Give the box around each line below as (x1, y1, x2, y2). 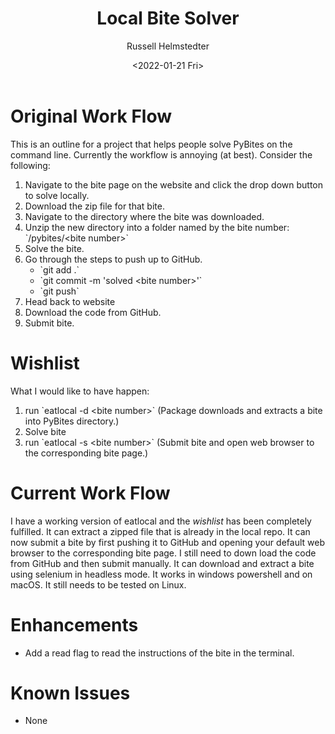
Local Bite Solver (96, 7, 240, 30)
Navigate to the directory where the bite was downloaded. (24, 210, 265, 222)
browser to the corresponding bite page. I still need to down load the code (10, 547, 317, 559)
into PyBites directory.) (24, 415, 120, 427)
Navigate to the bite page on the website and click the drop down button (24, 178, 324, 191)
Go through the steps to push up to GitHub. (24, 253, 203, 265)
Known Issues (10, 682, 131, 704)
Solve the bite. (24, 242, 85, 254)
